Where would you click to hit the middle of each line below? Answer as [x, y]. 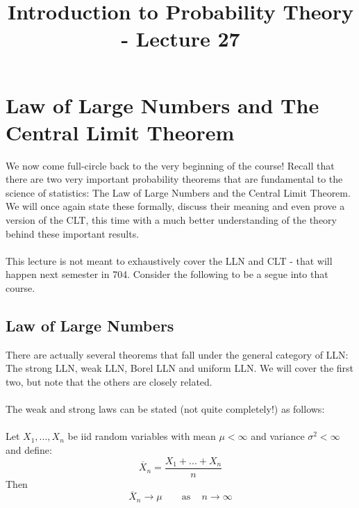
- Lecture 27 [181, 39]
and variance [278, 436]
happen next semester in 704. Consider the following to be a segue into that [167, 274]
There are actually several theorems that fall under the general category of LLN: [177, 354]
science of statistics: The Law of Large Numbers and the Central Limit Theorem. [178, 192]
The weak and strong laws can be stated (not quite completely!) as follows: [165, 409]
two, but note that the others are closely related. [109, 382]
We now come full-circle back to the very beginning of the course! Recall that [170, 165]
